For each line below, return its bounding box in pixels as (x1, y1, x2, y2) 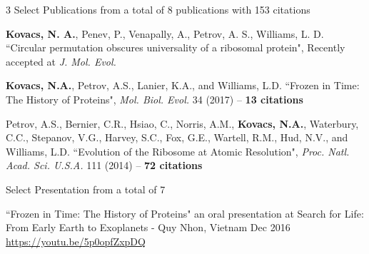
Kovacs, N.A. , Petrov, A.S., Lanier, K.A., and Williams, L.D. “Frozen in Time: (6, 78, 360, 93)
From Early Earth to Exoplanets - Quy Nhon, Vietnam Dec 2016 (6, 220, 290, 235)
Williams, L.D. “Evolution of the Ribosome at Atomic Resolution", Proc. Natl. (6, 143, 350, 158)
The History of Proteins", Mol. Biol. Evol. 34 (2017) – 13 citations (6, 91, 303, 106)
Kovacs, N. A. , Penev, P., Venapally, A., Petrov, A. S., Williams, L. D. (6, 26, 324, 41)
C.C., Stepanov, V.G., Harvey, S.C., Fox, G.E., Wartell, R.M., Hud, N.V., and (6, 130, 348, 145)
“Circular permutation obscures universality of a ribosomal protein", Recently (6, 40, 345, 55)
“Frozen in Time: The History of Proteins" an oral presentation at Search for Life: (6, 205, 364, 220)
